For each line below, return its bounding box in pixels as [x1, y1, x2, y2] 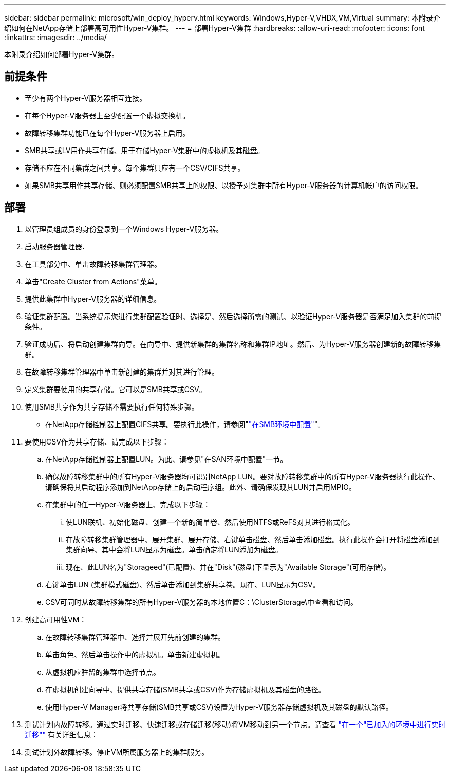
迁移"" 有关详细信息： [25, 730, 98, 739]
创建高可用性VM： [25, 615, 87, 624]
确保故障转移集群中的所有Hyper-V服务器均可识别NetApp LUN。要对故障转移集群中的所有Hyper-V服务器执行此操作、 [45, 472, 440, 481]
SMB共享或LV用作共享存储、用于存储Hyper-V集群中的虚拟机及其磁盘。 [25, 145, 265, 155]
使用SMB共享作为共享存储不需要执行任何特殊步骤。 [25, 402, 199, 411]
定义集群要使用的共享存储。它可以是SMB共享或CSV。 [25, 384, 207, 394]
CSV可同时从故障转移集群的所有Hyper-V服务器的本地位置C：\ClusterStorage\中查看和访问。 [45, 597, 358, 606]
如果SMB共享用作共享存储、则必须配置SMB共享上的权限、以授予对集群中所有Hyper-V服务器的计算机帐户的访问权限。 [25, 180, 423, 190]
